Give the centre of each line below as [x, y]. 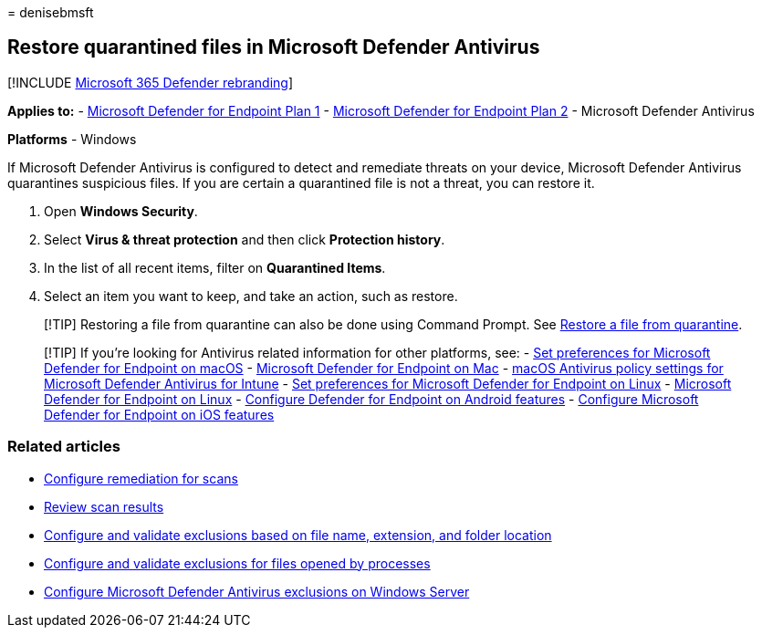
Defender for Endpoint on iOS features [159, 414]
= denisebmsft [51, 12]
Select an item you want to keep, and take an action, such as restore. [251, 296]
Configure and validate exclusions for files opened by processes [237, 563]
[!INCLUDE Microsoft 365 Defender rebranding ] [151, 82]
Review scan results [104, 506]
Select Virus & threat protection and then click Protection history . [245, 239]
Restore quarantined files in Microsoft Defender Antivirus [274, 47]
